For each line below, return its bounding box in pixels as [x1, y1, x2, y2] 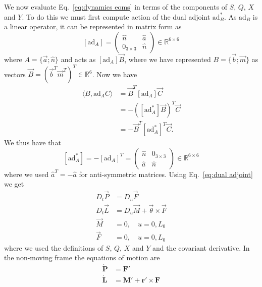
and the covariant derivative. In [152, 242, 250, 253]
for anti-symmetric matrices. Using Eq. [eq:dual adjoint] [79, 168, 253, 179]
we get [4, 179, 24, 189]
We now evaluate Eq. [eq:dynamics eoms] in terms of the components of [4, 2, 227, 12]
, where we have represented [124, 54, 211, 64]
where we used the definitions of [4, 242, 103, 253]
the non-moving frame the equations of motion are [4, 252, 160, 263]
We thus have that [4, 137, 61, 148]
